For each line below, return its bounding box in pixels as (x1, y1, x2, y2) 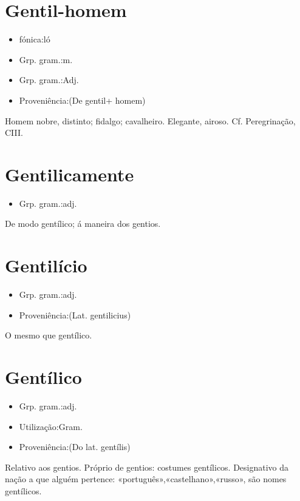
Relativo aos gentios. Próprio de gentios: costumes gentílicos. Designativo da (5, 460, 289, 473)
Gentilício (5, 253, 87, 278)
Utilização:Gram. (19, 420, 83, 432)
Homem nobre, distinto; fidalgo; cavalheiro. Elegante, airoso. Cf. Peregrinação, (5, 114, 296, 127)
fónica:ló (19, 33, 50, 45)
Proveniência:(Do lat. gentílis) (19, 440, 131, 453)
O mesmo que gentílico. (5, 329, 92, 341)
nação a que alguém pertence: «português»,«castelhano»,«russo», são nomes (5, 472, 287, 485)
